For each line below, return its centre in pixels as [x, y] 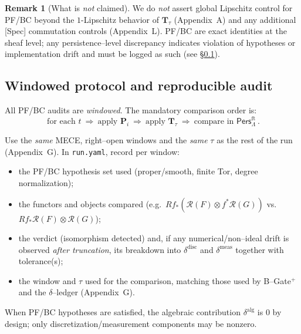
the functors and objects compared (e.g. [90, 203]
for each [61, 122]
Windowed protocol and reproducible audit [139, 85]
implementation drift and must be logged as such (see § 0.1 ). [112, 54]
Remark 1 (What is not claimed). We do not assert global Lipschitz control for [149, 8]
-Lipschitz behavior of [120, 19]
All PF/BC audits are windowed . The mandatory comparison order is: [131, 110]
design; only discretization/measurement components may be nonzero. [131, 323]
